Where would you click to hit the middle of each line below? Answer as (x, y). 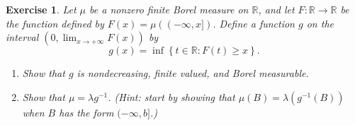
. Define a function (254, 23)
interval (22, 37)
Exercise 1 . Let (41, 9)
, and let (276, 9)
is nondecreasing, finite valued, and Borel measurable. (193, 73)
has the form (86, 112)
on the (320, 23)
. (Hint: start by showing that (171, 96)
